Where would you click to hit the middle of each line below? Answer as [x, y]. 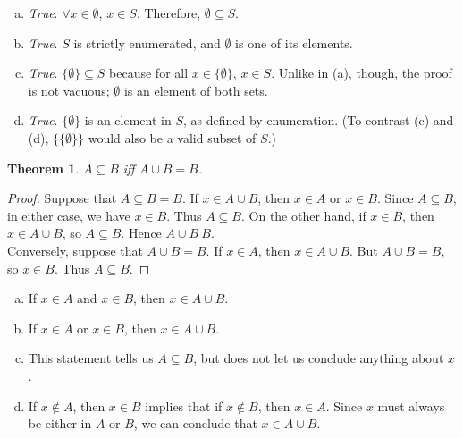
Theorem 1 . [43, 168]
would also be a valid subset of [172, 137]
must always [411, 405]
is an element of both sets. [196, 90]
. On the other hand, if [304, 215]
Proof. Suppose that [62, 198]
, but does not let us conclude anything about [319, 358]
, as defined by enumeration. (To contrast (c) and [318, 120]
